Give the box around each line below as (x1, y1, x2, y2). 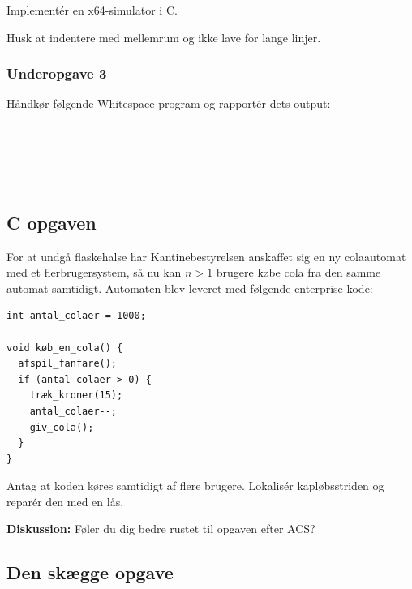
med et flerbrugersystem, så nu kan (6, 264, 182, 281)
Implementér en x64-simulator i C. (6, 2, 178, 18)
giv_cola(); (29, 421, 94, 433)
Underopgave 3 (6, 63, 107, 84)
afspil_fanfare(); (18, 358, 118, 370)
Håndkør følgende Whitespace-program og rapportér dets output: (6, 95, 331, 112)
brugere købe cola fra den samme (216, 264, 381, 281)
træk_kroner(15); (29, 389, 123, 402)
